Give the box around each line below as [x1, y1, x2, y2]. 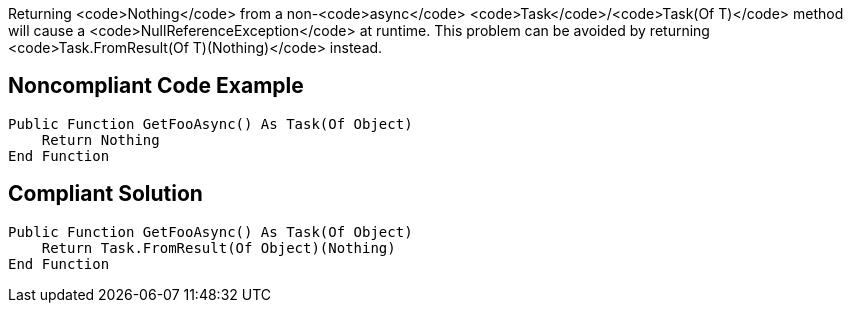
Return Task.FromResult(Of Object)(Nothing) [41, 239, 396, 256]
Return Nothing [41, 131, 160, 148]
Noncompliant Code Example [8, 73, 304, 99]
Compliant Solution [8, 181, 203, 207]
